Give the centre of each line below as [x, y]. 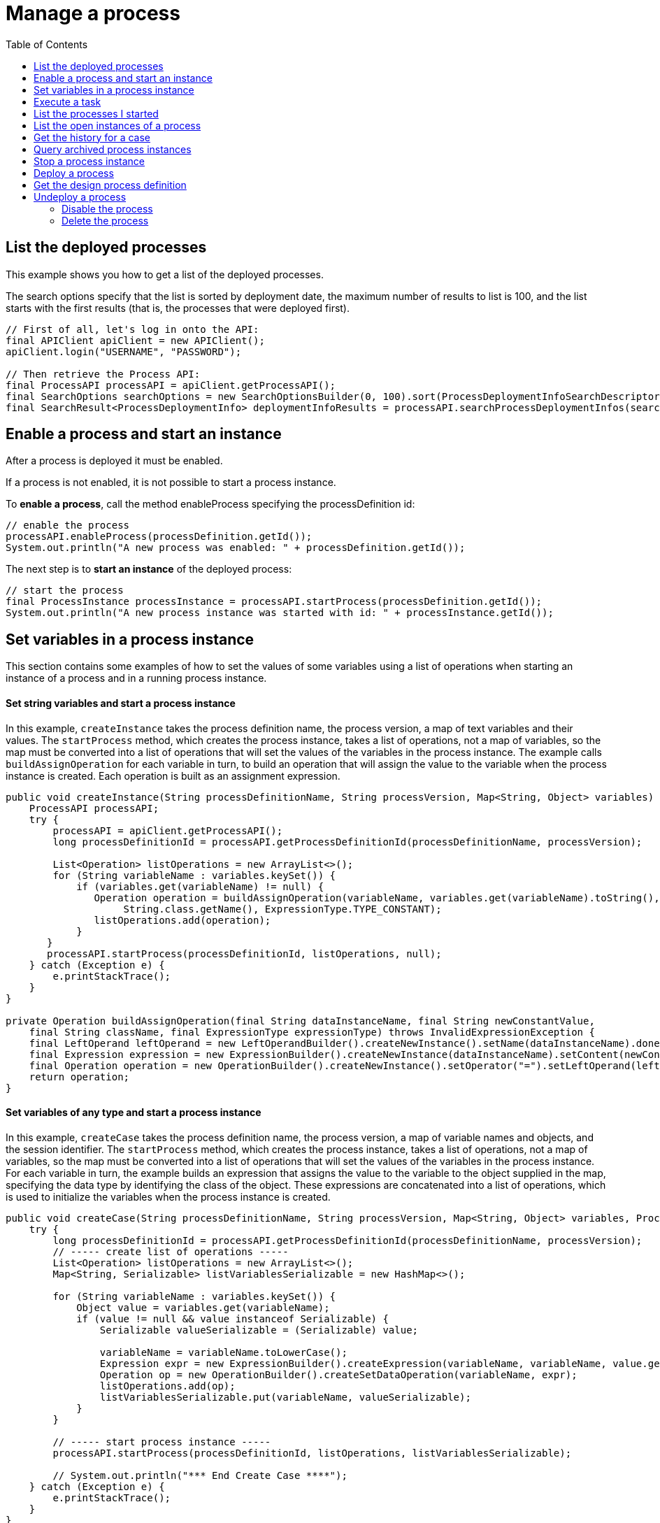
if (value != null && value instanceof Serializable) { [232, 1318]
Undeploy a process [80, 196]
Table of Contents [47, 44]
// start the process [65, 591]
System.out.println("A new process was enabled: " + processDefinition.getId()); [236, 548]
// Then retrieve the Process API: [103, 374]
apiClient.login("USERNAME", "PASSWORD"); [124, 351]
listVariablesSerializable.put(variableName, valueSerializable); [285, 1397]
